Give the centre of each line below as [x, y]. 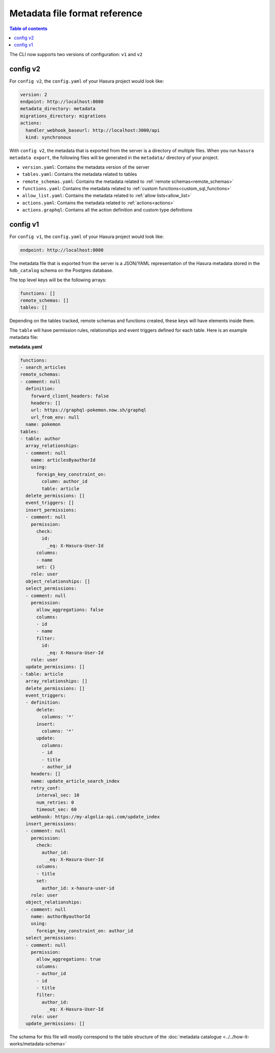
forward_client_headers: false [70, 396]
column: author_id [64, 481]
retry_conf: [46, 788]
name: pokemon [43, 425]
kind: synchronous [48, 137]
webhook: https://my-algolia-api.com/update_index [95, 817]
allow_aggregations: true [69, 959]
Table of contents [29, 29]
